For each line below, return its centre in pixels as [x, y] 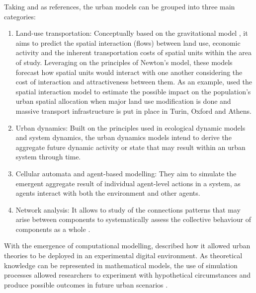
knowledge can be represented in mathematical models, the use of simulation [121, 265]
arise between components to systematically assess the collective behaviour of [133, 219]
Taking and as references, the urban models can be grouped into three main [120, 6]
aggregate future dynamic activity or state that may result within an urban [130, 147]
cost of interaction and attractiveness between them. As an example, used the [134, 82]
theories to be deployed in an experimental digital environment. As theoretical [123, 256]
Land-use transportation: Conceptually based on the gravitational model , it [132, 33]
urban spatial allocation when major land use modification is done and [123, 101]
